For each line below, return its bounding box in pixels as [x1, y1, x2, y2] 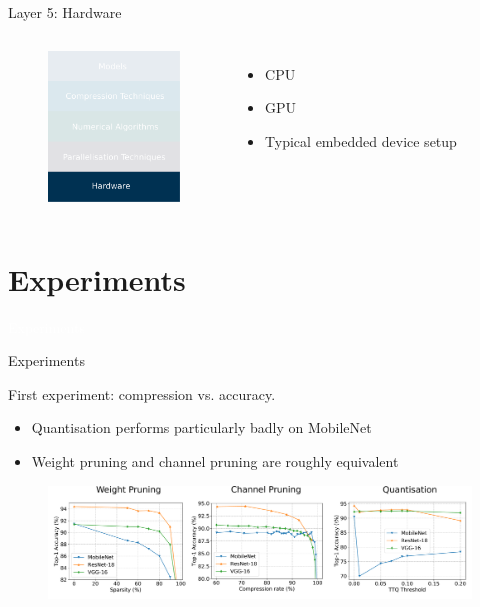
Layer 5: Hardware [8, 2, 122, 22]
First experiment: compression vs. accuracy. [8, 383, 276, 404]
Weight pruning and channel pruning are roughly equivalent [31, 451, 399, 472]
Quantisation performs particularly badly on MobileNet [31, 417, 372, 438]
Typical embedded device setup [265, 130, 457, 151]
